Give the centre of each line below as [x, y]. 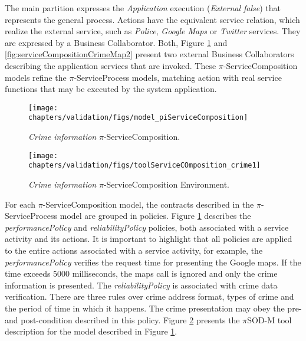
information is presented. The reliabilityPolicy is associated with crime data [141, 285]
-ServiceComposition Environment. [166, 184]
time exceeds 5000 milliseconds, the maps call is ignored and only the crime [141, 273]
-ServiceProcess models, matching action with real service [178, 77]
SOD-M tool [269, 319]
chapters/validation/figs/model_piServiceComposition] [138, 118]
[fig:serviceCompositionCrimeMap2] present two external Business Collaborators [149, 54]
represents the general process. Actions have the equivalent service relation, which [152, 19]
